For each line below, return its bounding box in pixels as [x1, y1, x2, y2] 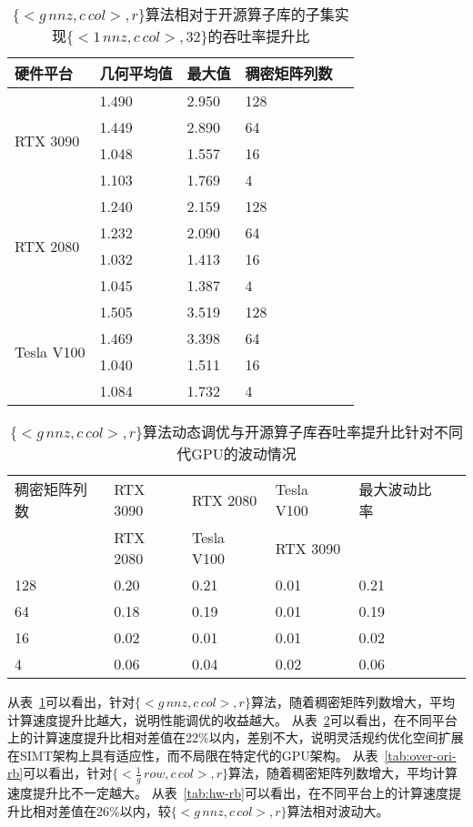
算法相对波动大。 [287, 801, 389, 820]
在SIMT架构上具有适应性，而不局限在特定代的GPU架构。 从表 [7, 745, 378, 764]
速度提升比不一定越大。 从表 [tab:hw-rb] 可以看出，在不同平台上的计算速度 [7, 783, 449, 802]
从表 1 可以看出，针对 [7, 692, 135, 711]
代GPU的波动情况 [176, 443, 297, 464]
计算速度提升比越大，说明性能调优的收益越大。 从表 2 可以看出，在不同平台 [7, 710, 458, 729]
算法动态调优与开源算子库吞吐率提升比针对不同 [143, 421, 464, 442]
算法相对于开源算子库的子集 [145, 4, 335, 25]
